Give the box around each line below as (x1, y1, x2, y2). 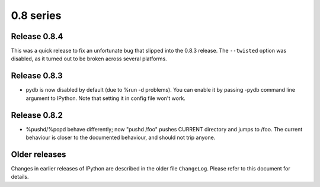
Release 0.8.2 (11, 110, 63, 120)
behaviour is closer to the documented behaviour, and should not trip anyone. (25, 134, 216, 141)
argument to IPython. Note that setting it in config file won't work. (25, 95, 186, 102)
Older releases (11, 149, 66, 159)
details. (11, 173, 29, 180)
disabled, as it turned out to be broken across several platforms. (11, 55, 167, 62)
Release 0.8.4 (11, 31, 63, 41)
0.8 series (11, 9, 62, 22)
